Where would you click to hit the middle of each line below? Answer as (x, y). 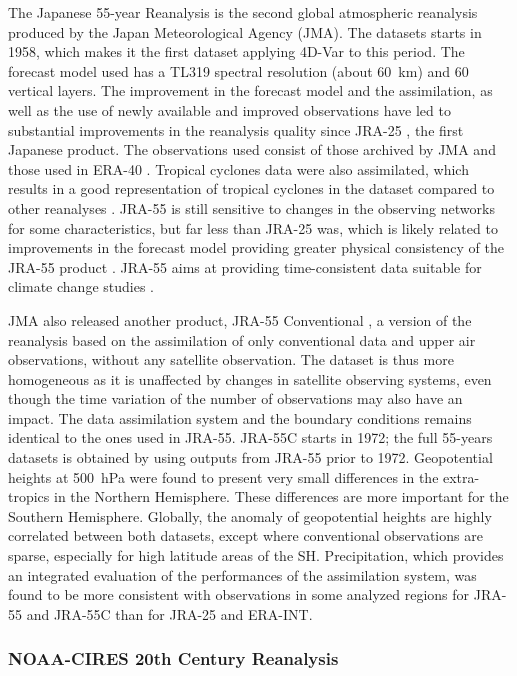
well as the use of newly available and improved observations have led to (229, 109)
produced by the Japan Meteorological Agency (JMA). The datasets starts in (245, 31)
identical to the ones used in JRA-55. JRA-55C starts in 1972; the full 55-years (250, 437)
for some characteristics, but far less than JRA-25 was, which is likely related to (253, 227)
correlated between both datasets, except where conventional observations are (245, 535)
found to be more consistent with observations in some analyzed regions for (239, 594)
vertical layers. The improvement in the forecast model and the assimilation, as (250, 90)
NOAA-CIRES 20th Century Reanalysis (173, 658)
